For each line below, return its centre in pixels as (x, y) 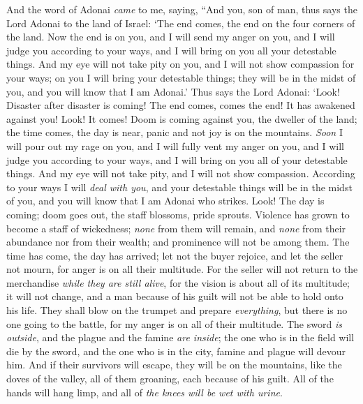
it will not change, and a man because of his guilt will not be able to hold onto (175, 296)
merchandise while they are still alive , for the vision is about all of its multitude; (178, 282)
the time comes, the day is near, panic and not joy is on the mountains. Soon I (175, 132)
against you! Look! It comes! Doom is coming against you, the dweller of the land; (182, 118)
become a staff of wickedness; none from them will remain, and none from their (176, 228)
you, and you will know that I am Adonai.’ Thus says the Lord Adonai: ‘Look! (173, 91)
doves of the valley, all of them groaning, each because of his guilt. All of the (170, 379)
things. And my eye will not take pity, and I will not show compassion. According (181, 173)
